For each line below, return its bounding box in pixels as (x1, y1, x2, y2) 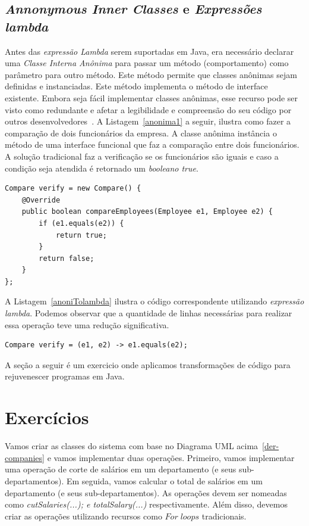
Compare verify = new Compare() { (5, 184, 141, 193)
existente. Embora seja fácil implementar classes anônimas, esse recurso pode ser (5, 91, 298, 104)
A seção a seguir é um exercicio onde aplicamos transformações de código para (5, 358, 291, 371)
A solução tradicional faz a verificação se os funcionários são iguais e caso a (5, 150, 279, 162)
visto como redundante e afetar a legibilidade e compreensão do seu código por (5, 103, 292, 116)
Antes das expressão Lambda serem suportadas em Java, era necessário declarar (5, 45, 294, 57)
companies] (5, 451, 45, 463)
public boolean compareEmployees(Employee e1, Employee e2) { (21, 207, 273, 216)
